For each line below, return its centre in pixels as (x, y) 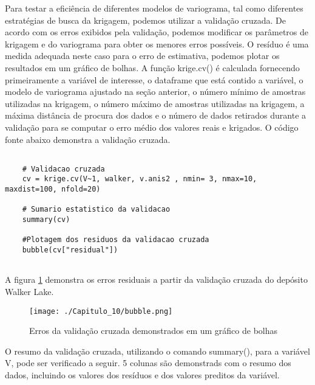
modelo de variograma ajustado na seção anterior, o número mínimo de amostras (155, 92)
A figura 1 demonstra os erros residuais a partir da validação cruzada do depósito (156, 279)
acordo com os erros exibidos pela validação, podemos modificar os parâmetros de (157, 32)
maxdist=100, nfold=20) (53, 189)
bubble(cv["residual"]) (70, 250)
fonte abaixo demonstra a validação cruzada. (88, 139)
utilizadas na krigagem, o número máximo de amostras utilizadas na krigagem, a (155, 103)
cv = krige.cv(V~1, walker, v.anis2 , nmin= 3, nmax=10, (140, 179)
